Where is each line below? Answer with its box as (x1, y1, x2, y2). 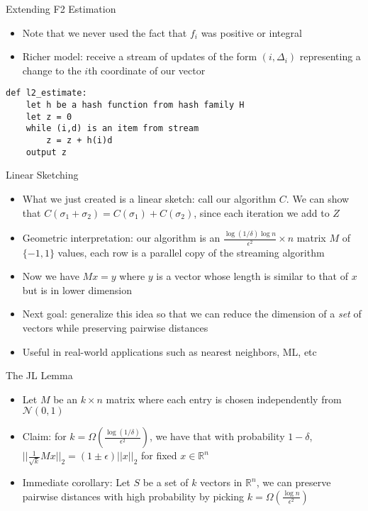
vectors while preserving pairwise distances (22, 320, 208, 335)
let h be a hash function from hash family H (26, 100, 245, 111)
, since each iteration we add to (194, 205, 330, 220)
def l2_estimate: (6, 88, 87, 99)
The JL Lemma (6, 368, 73, 383)
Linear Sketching (6, 167, 79, 182)
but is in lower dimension (22, 282, 132, 297)
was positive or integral (201, 25, 302, 40)
